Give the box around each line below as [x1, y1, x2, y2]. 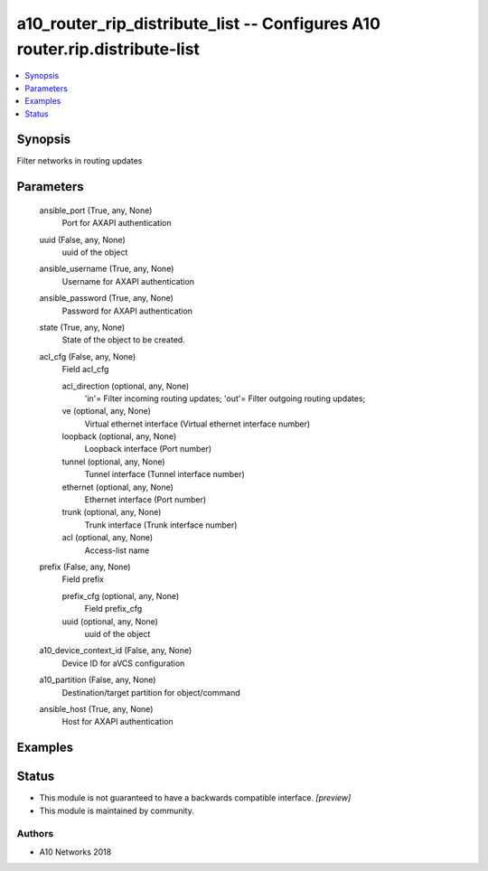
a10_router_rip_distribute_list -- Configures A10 [16, 14, 381, 33]
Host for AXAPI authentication [61, 716, 174, 727]
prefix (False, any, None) [39, 561, 131, 572]
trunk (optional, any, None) [61, 507, 162, 518]
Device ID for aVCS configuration [61, 658, 185, 669]
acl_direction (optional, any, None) [61, 380, 190, 391]
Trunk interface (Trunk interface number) [84, 520, 238, 530]
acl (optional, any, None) [61, 532, 154, 543]
